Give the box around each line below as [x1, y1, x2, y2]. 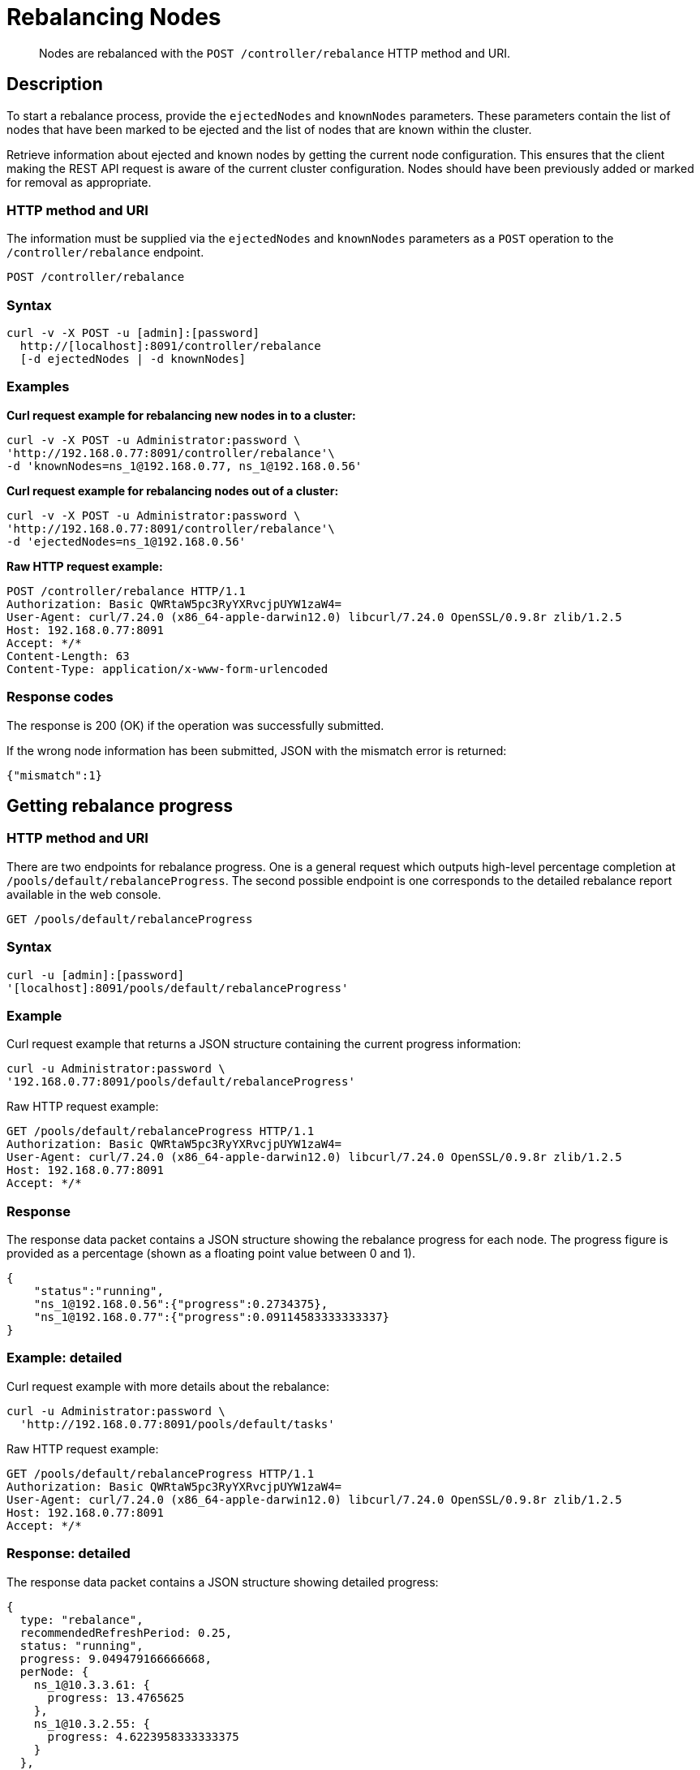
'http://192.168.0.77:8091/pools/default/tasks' [19, 1417, 335, 1431]
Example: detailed [6, 1349, 122, 1366]
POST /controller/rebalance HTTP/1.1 [6, 584, 247, 598]
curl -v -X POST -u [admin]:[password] [6, 326, 260, 340]
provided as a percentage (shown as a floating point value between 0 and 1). [6, 1246, 415, 1261]
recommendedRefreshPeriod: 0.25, [19, 1625, 233, 1639]
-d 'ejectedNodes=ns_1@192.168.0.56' [6, 534, 247, 548]
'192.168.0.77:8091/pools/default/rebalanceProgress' [6, 1075, 355, 1089]
